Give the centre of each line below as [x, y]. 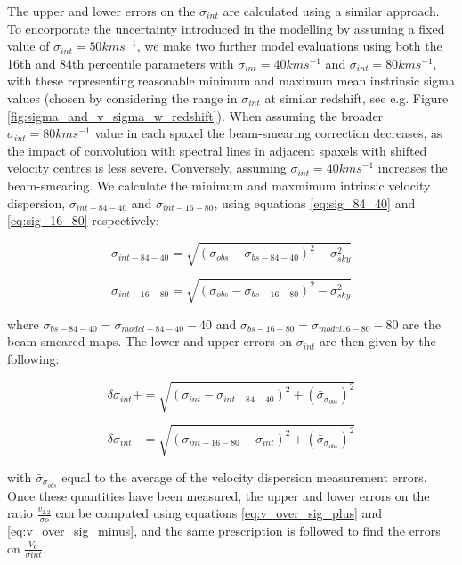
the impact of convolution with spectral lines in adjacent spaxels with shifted [217, 150]
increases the [413, 168]
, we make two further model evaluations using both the [289, 46]
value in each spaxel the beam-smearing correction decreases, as [268, 133]
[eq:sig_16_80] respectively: [83, 220]
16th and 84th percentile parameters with [121, 63]
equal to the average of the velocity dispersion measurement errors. [244, 476]
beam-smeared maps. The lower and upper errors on [150, 341]
